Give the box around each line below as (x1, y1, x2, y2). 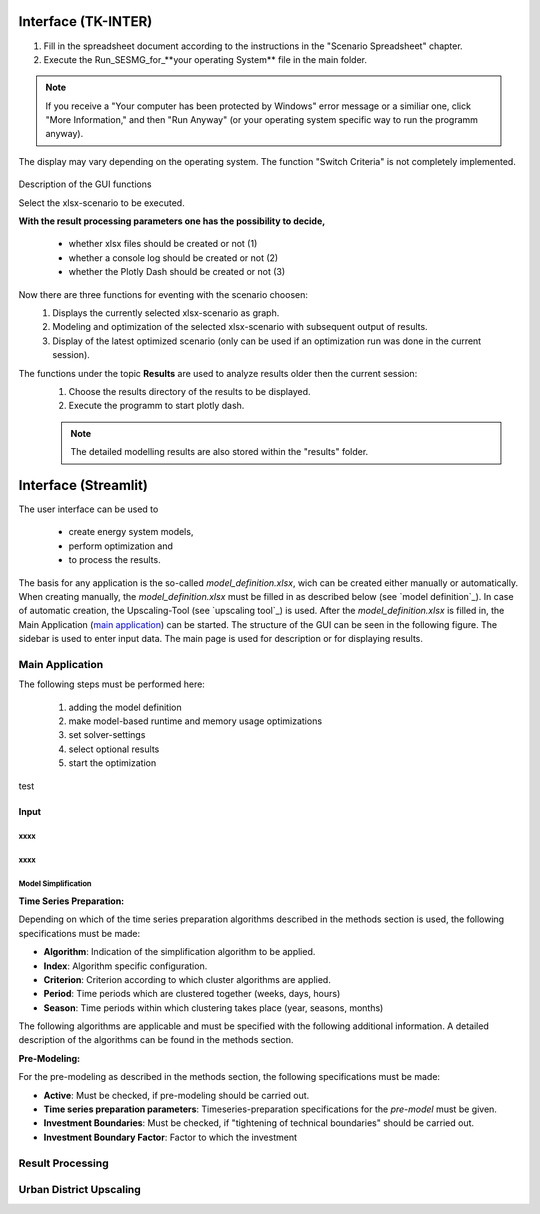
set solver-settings (68, 729, 146, 741)
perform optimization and (68, 540, 174, 552)
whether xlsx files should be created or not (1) (68, 238, 258, 250)
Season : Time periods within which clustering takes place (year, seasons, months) (43, 1001, 384, 1014)
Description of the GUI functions (18, 178, 152, 190)
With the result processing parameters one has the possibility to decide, (18, 215, 326, 227)
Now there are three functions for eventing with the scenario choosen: (18, 288, 309, 300)
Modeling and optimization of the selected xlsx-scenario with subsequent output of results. (52, 321, 429, 333)
